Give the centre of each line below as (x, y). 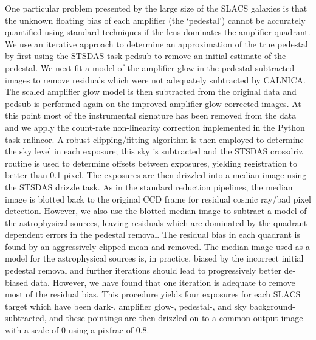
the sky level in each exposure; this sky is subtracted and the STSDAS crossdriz (154, 151)
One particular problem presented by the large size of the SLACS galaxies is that (156, 8)
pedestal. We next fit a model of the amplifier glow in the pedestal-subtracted (150, 67)
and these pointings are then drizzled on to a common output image (176, 318)
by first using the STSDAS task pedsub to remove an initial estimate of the (146, 56)
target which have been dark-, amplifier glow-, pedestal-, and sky (126, 306)
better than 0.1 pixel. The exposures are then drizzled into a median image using (156, 175)
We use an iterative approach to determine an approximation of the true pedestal (156, 43)
